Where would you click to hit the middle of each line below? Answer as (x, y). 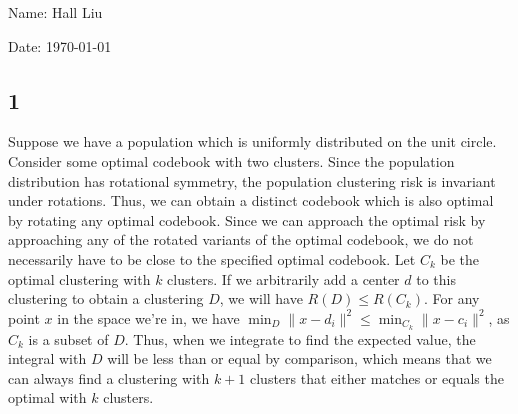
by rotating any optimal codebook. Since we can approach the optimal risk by (247, 219)
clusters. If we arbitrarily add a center (283, 278)
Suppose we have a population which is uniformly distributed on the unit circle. (252, 141)
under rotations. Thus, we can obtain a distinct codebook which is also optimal (251, 200)
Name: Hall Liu (55, 12)
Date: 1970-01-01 (60, 45)
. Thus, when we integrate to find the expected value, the (300, 338)
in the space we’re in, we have (148, 317)
